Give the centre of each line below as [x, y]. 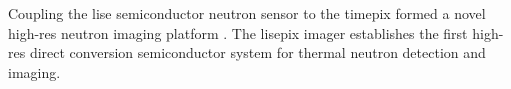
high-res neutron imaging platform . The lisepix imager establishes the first [238, 32]
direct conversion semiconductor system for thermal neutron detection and [257, 52]
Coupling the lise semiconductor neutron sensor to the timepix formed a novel [247, 13]
